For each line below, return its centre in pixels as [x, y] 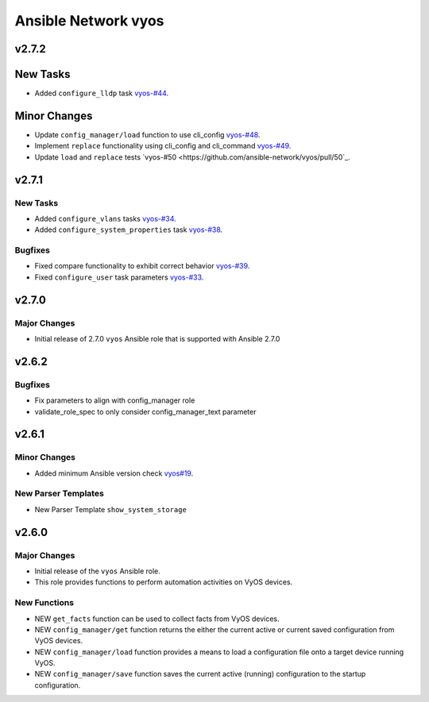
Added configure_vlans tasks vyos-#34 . [105, 218]
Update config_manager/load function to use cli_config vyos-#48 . [147, 134]
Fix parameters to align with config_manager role [115, 400]
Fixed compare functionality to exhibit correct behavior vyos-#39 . [142, 266]
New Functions [44, 603]
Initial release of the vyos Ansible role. [97, 571]
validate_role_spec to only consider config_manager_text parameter [145, 411]
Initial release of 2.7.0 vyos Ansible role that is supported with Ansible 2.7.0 [157, 339]
